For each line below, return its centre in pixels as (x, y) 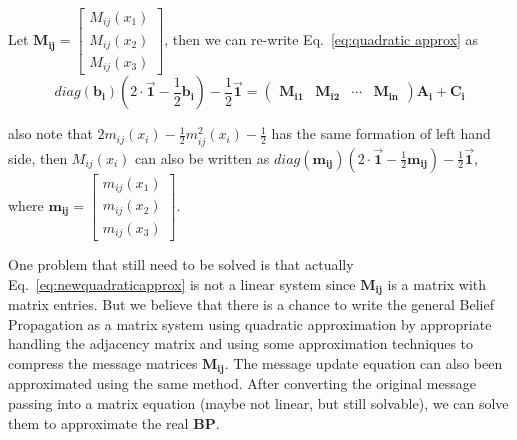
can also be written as (202, 157)
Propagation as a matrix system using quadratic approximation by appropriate (250, 323)
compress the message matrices (103, 362)
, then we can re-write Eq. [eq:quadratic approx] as (321, 39)
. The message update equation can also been (363, 362)
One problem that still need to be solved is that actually (181, 264)
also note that (50, 133)
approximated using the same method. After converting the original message (242, 383)
